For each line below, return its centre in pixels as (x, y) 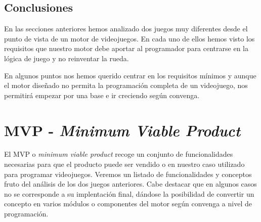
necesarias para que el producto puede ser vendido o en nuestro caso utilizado (124, 164)
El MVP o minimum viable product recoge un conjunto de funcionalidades (119, 154)
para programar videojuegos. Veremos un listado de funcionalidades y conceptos (128, 174)
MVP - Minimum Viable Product (122, 130)
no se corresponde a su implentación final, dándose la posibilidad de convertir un (129, 193)
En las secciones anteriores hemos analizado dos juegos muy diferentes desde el (126, 29)
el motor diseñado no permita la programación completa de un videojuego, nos (126, 85)
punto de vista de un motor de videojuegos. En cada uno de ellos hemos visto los (129, 38)
